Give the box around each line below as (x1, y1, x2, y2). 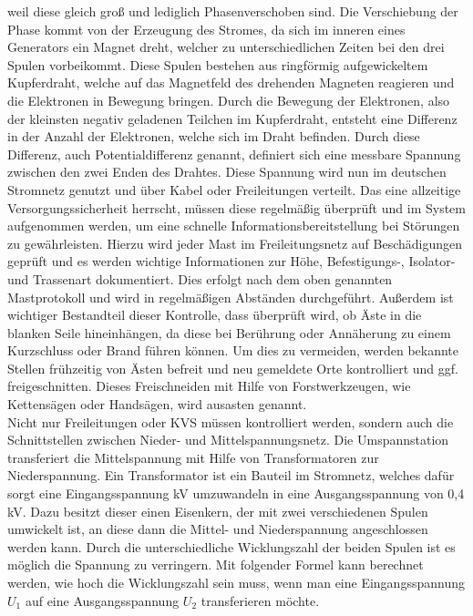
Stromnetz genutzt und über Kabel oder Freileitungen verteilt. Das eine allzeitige (7, 180, 461, 199)
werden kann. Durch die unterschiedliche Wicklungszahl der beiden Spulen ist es (7, 537, 456, 556)
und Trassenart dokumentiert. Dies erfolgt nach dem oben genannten (7, 269, 393, 288)
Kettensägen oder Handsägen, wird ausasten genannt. (7, 395, 307, 414)
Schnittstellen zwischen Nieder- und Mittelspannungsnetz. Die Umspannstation (7, 430, 449, 449)
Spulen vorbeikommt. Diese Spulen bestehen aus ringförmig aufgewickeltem (7, 55, 428, 74)
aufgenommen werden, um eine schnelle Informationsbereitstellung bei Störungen (7, 216, 460, 235)
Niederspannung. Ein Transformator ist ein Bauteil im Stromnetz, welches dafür (7, 466, 455, 485)
